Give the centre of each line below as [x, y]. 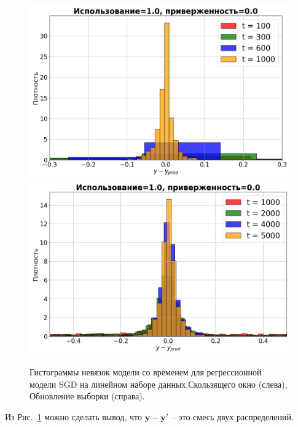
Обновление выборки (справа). [87, 396]
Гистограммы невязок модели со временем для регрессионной [146, 371]
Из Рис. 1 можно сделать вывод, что [74, 416]
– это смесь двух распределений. [232, 416]
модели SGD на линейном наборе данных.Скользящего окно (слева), [159, 384]
